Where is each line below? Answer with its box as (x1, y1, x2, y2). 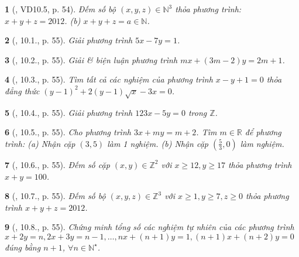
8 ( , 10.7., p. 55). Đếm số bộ (5, 190, 106, 202)
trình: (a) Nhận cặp (5, 137, 75, 149)
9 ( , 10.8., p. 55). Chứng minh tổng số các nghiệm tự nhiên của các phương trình (5, 221, 294, 233)
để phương (245, 126, 281, 138)
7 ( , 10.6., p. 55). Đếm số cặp (5, 158, 110, 170)
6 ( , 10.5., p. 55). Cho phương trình (5, 126, 131, 138)
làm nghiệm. (240, 137, 284, 149)
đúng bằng (5, 241, 41, 253)
